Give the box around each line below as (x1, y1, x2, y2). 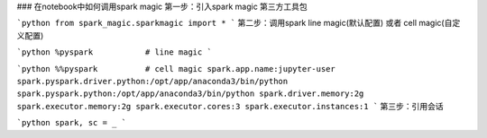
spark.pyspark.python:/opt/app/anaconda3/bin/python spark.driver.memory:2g (16, 89, 364, 99)
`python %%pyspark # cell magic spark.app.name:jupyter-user (16, 64, 335, 73)
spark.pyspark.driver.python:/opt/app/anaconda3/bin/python (16, 76, 289, 86)
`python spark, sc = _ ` (16, 117, 126, 128)
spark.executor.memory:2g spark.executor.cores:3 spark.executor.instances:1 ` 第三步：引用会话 (16, 100, 444, 111)
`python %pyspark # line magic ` (16, 47, 212, 57)
